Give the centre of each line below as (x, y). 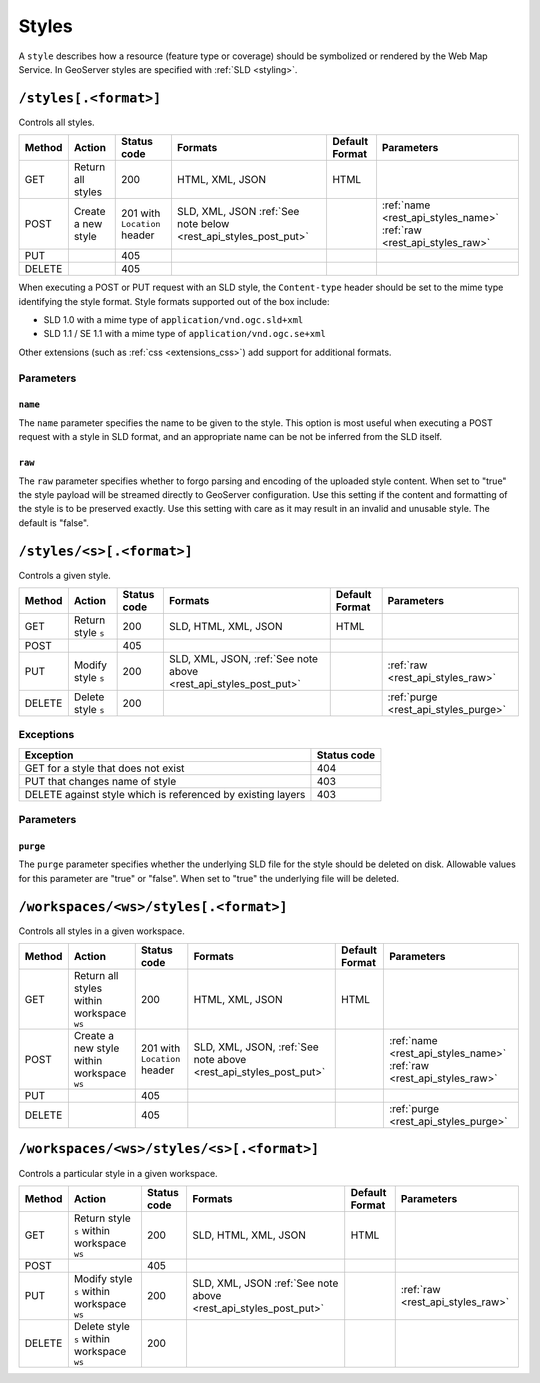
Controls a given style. (65, 575)
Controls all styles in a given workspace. (101, 931)
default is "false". (54, 522)
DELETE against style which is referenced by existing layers (165, 794)
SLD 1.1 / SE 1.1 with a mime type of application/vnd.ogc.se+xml (185, 334)
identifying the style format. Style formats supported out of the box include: (174, 301)
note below (203, 224)
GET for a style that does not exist (104, 768)
